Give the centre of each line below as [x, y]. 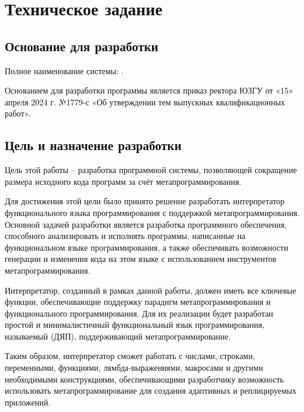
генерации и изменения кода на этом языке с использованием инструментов [141, 259]
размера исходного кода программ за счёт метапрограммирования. [123, 181]
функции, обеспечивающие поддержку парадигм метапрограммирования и [138, 302]
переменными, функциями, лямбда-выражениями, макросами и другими [134, 368]
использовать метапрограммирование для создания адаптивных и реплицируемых [151, 391]
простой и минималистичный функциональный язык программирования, [135, 325]
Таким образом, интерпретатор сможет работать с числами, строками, [130, 356]
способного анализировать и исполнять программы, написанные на [125, 236]
